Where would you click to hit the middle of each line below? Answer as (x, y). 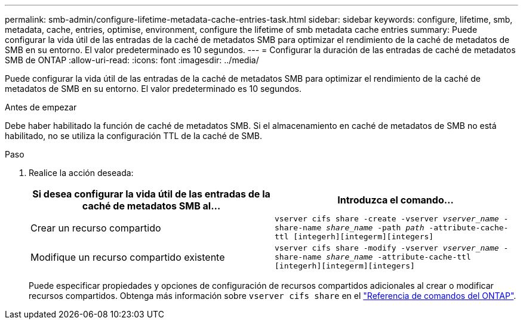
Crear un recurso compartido (96, 228)
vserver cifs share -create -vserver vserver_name (387, 219)
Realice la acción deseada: (81, 173)
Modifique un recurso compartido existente (128, 257)
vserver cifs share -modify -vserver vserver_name (387, 248)
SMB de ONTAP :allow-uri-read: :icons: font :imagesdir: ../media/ (132, 60)
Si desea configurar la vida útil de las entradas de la (151, 194)
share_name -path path (375, 228)
